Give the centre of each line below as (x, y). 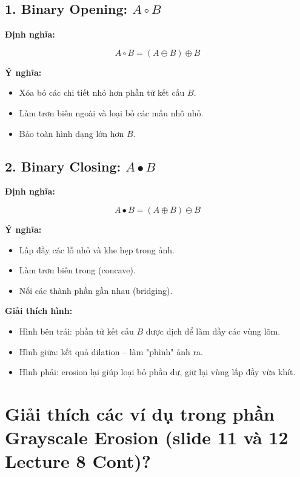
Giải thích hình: (39, 311)
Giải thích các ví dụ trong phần (140, 413)
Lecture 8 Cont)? (78, 461)
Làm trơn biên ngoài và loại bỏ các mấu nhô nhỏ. (111, 112)
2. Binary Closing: (63, 166)
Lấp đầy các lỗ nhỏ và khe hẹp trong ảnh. (97, 249)
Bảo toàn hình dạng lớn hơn (72, 133)
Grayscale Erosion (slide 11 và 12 (147, 437)
